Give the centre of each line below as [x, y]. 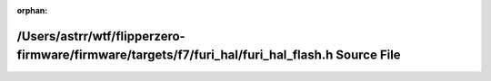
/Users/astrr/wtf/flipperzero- [101, 36]
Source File [368, 55]
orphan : [32, 10]
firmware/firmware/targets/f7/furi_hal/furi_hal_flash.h [175, 55]
